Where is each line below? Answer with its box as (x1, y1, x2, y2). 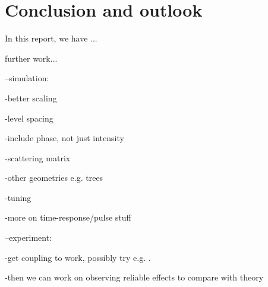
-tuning (5, 191, 31, 203)
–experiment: (5, 231, 52, 244)
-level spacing (5, 111, 53, 124)
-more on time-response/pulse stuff (5, 211, 131, 224)
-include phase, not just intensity (5, 132, 124, 144)
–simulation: (5, 72, 49, 84)
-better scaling (5, 91, 57, 104)
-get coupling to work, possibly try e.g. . (5, 251, 151, 263)
